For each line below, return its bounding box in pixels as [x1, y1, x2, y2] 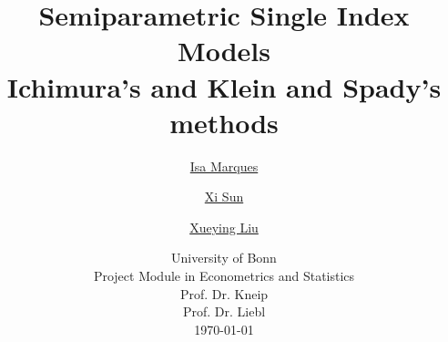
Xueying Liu [189, 217, 259, 236]
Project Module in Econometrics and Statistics [93, 266, 355, 285]
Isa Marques [189, 156, 259, 175]
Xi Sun [204, 187, 244, 206]
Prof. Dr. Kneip [179, 284, 269, 303]
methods [169, 103, 279, 140]
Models [178, 32, 270, 69]
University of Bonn [171, 248, 277, 267]
